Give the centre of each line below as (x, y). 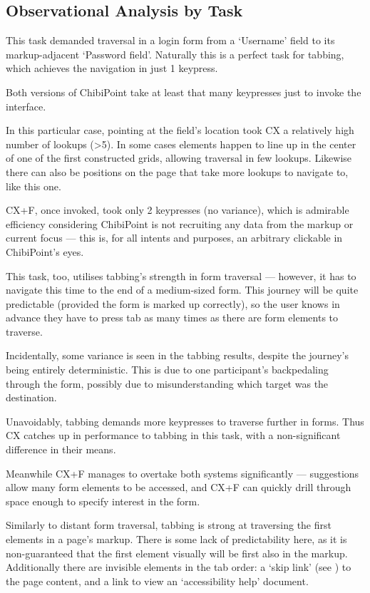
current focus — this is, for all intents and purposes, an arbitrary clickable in (174, 238)
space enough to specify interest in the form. (103, 501)
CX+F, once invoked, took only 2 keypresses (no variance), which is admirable (178, 210)
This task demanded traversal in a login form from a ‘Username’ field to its (170, 40)
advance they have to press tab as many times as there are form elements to (172, 318)
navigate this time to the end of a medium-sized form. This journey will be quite (182, 290)
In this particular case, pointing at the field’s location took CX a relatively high (180, 130)
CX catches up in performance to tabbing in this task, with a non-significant (173, 435)
